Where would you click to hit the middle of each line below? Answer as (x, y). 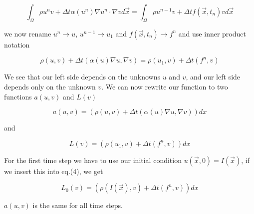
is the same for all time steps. (78, 205)
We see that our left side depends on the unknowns (82, 77)
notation (17, 44)
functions (18, 96)
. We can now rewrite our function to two (165, 86)
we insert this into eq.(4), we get (54, 171)
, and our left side (213, 77)
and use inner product (212, 33)
